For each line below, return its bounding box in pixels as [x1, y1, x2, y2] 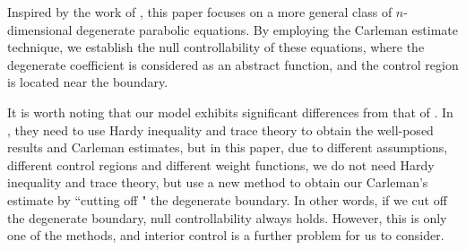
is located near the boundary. [7, 73, 168, 91]
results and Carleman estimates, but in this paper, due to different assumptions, [7, 138, 448, 157]
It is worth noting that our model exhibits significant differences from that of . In [7, 102, 453, 121]
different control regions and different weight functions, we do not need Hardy [7, 155, 435, 174]
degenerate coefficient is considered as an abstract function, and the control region [7, 55, 459, 73]
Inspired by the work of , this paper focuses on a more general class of [7, 3, 393, 21]
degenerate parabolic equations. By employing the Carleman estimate [76, 20, 458, 39]
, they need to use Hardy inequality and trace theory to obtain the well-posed [7, 120, 434, 139]
